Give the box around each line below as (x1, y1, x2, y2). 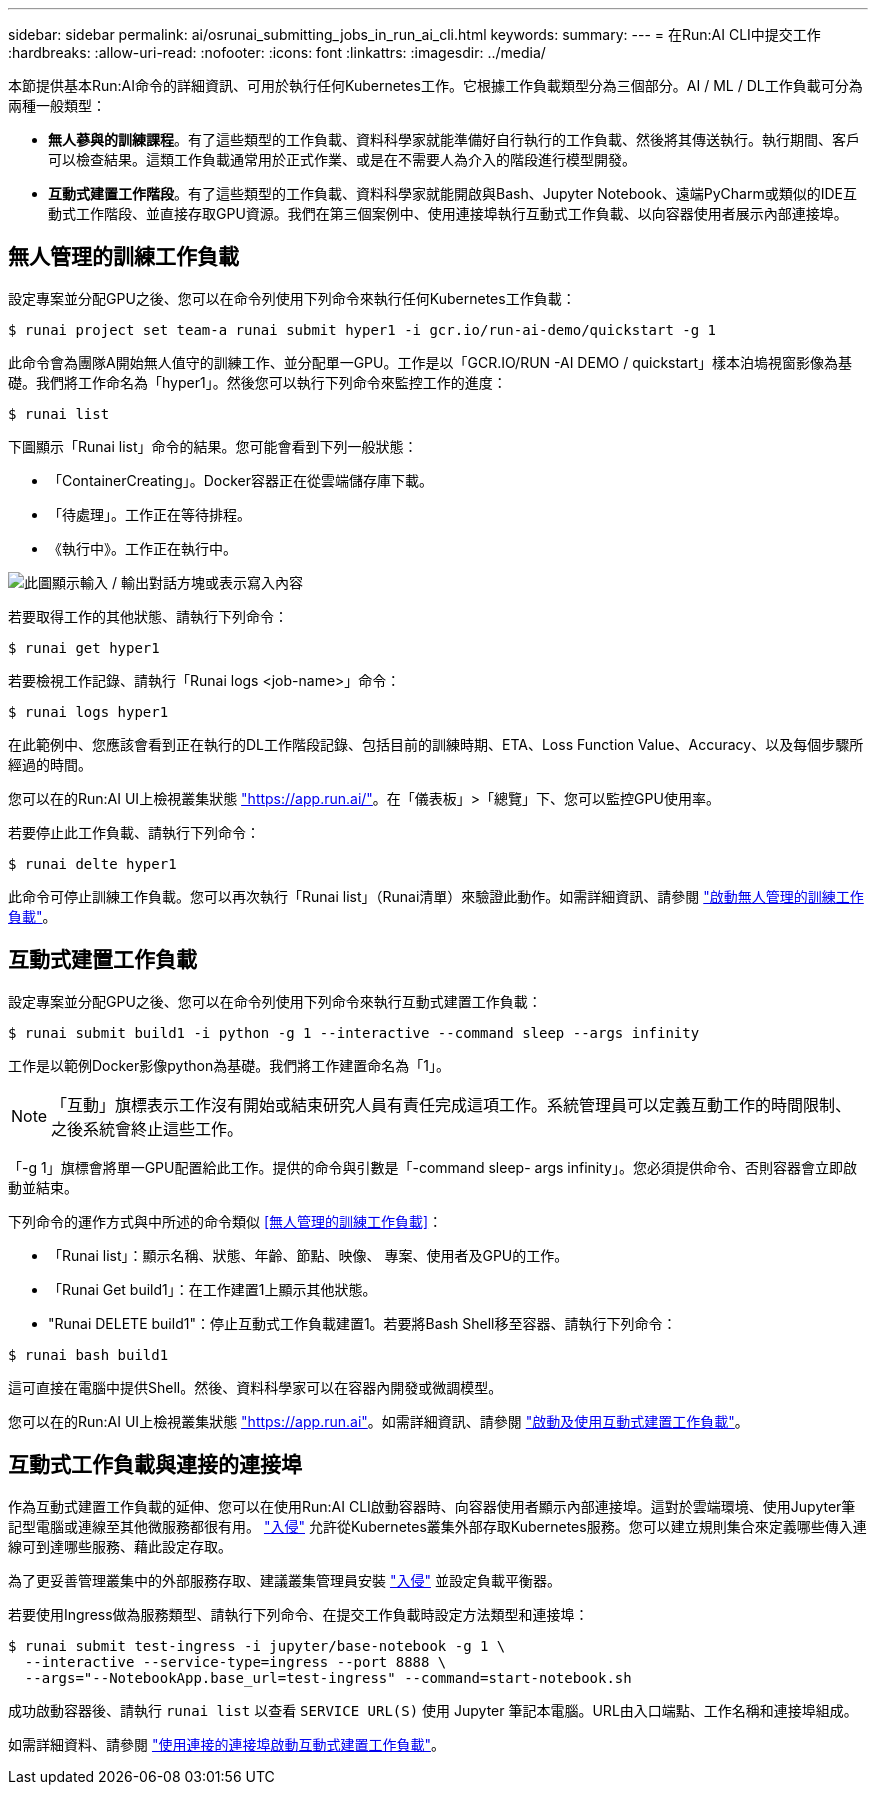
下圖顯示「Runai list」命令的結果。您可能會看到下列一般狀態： (8, 437, 418, 455)
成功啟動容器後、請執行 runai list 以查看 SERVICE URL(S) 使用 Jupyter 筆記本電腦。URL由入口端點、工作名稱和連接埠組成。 (8, 1701, 858, 1719)
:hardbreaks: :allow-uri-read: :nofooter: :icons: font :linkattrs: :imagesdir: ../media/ (8, 44, 546, 61)
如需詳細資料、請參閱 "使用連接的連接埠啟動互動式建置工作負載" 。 (8, 1735, 445, 1753)
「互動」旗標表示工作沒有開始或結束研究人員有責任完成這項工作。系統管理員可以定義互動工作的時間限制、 (51, 1094, 852, 1115)
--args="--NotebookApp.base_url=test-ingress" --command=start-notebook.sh (24, 1669, 632, 1686)
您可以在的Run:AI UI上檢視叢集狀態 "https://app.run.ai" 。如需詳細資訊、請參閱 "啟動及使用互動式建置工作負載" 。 (8, 1412, 749, 1430)
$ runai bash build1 (8, 1346, 169, 1363)
